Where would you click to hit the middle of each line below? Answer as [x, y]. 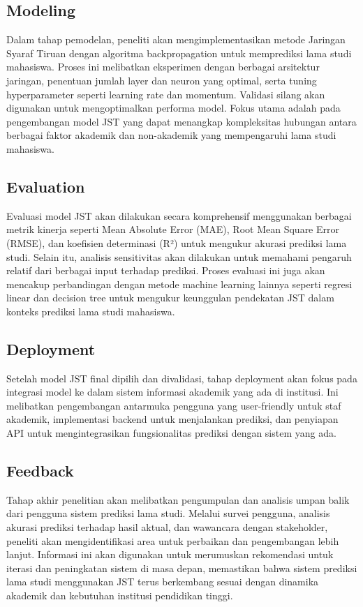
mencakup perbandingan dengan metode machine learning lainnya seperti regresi [179, 284]
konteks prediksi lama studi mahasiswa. [91, 311]
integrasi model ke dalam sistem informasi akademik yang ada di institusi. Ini [172, 392]
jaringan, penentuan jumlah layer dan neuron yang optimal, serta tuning [162, 80]
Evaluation [46, 186]
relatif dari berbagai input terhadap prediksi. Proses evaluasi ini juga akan [166, 270]
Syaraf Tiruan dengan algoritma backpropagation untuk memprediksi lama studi [179, 53]
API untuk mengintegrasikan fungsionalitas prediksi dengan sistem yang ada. [171, 433]
